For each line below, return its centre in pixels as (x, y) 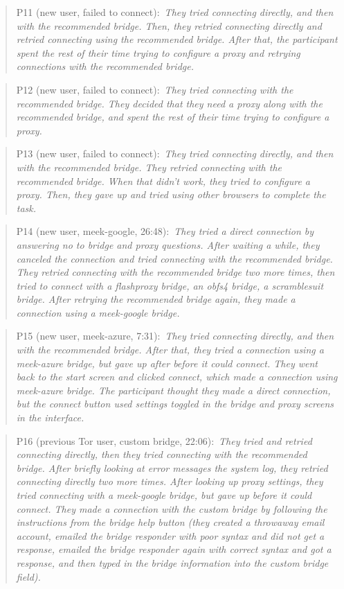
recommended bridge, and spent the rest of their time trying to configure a (173, 117)
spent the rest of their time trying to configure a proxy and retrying (158, 52)
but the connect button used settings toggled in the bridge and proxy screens (175, 404)
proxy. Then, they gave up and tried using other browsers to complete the (171, 194)
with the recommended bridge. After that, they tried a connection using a (170, 350)
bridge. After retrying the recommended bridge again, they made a (156, 299)
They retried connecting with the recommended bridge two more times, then (175, 272)
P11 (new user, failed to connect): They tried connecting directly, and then (175, 12)
